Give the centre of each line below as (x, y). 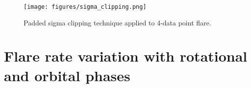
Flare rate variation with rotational (126, 56)
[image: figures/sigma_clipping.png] (85, 7)
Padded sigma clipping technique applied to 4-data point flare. (117, 22)
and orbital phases (67, 75)
